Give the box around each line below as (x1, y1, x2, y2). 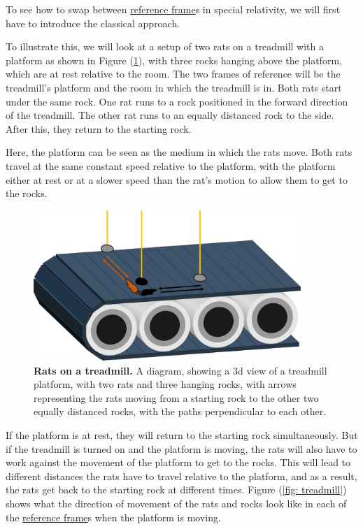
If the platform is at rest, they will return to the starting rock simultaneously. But (6, 428, 358, 442)
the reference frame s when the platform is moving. (6, 509, 221, 524)
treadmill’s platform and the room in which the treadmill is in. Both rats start (6, 80, 342, 94)
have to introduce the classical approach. (6, 15, 180, 30)
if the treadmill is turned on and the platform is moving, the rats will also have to (6, 441, 357, 456)
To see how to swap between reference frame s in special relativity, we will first (6, 2, 341, 16)
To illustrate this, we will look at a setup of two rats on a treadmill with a (6, 39, 325, 54)
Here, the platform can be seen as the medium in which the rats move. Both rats (6, 145, 353, 159)
